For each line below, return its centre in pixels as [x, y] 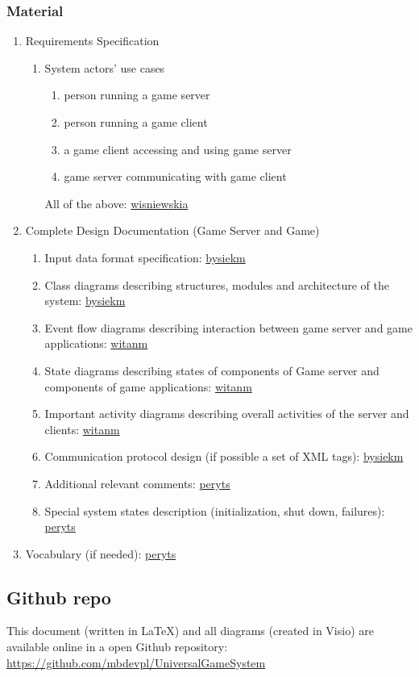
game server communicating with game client [175, 176]
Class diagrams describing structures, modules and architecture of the [217, 284]
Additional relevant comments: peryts [137, 483]
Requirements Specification [92, 41]
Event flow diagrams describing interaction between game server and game [228, 327]
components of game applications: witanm [148, 386]
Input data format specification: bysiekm [145, 257]
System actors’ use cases [105, 67]
